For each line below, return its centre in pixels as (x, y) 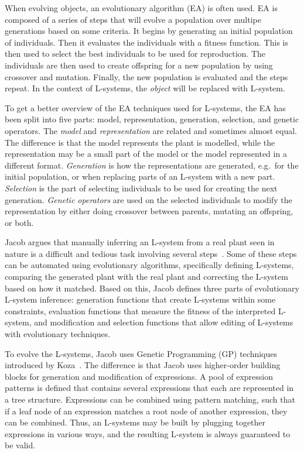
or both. (19, 222)
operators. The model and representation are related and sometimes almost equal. (151, 130)
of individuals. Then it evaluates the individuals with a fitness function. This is (146, 42)
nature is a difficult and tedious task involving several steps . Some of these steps (151, 253)
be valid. (20, 445)
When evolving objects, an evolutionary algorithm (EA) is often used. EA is (141, 8)
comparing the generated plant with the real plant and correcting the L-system (146, 277)
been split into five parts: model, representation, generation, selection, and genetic (152, 119)
